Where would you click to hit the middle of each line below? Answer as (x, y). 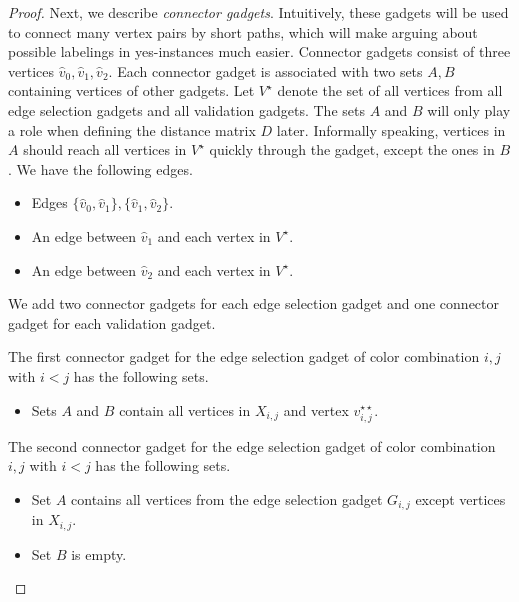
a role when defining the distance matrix (132, 129)
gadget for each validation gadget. (112, 322)
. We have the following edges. (100, 168)
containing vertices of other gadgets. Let (131, 90)
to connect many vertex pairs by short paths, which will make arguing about (243, 31)
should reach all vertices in (105, 149)
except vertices (460, 498)
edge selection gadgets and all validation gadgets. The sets (186, 109)
